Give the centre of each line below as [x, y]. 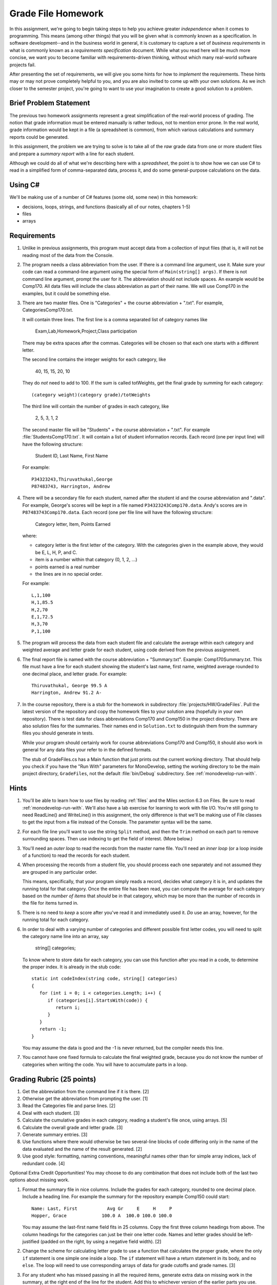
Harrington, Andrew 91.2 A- [67, 693]
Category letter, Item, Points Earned [73, 524]
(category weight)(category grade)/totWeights [91, 395]
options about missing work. [39, 1180]
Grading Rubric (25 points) [53, 1079]
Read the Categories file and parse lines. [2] [69, 1106]
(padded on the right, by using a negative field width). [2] [101, 1242]
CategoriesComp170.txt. [48, 310]
